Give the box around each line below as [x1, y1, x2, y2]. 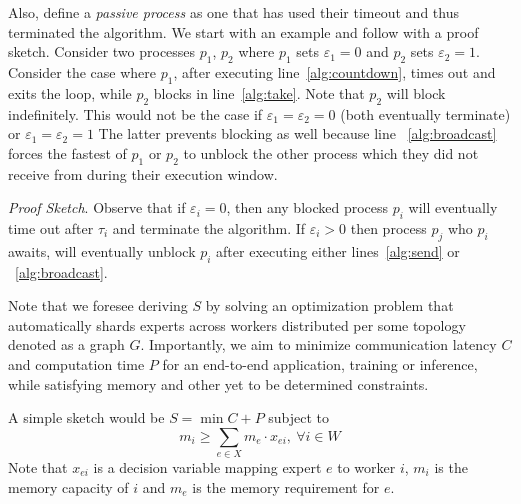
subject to [268, 407, 330, 428]
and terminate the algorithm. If [112, 217, 306, 238]
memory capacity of [8, 476, 129, 497]
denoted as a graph [8, 334, 125, 355]
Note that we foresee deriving [8, 295, 188, 316]
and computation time [8, 353, 145, 374]
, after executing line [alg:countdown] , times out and [173, 61, 496, 82]
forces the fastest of [8, 142, 127, 163]
